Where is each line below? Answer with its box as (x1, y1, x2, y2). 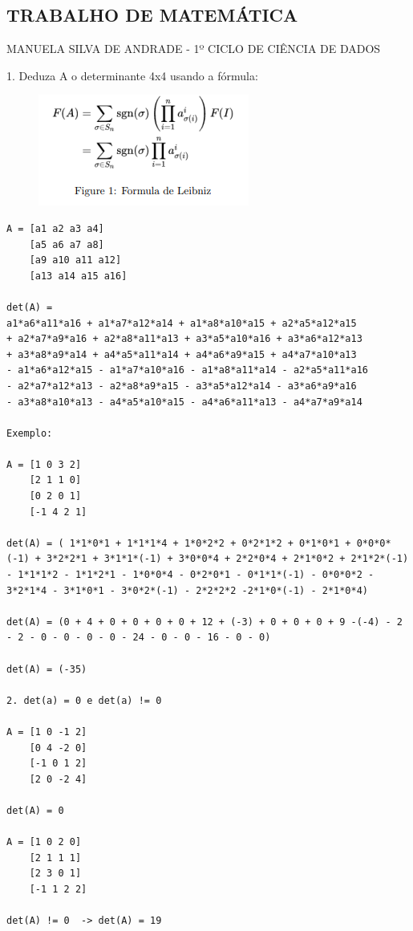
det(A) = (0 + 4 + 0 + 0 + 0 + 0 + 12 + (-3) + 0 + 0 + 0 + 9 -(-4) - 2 (6, 616, 403, 628)
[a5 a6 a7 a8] (29, 238, 104, 250)
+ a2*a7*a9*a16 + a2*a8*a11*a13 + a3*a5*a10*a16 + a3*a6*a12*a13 (6, 333, 362, 345)
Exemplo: (6, 427, 53, 439)
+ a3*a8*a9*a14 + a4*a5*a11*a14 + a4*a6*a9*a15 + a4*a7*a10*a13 (6, 348, 357, 360)
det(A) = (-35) (6, 663, 87, 675)
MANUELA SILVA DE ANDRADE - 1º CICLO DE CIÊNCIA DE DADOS (6, 40, 381, 57)
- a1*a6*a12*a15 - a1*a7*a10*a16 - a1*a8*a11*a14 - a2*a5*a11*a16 (6, 364, 369, 376)
